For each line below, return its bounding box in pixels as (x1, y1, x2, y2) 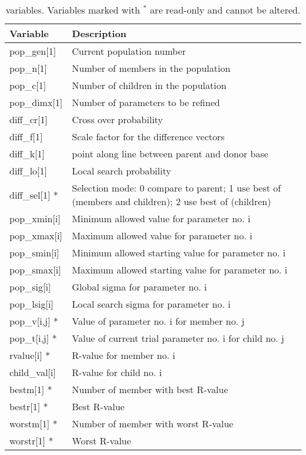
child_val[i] (9, 365, 56, 379)
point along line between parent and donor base (72, 147, 268, 160)
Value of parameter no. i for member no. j (72, 314, 245, 328)
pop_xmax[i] (9, 229, 62, 242)
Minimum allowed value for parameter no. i (72, 212, 251, 225)
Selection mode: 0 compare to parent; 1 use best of (72, 181, 281, 194)
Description (72, 27, 127, 40)
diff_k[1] (9, 147, 45, 160)
